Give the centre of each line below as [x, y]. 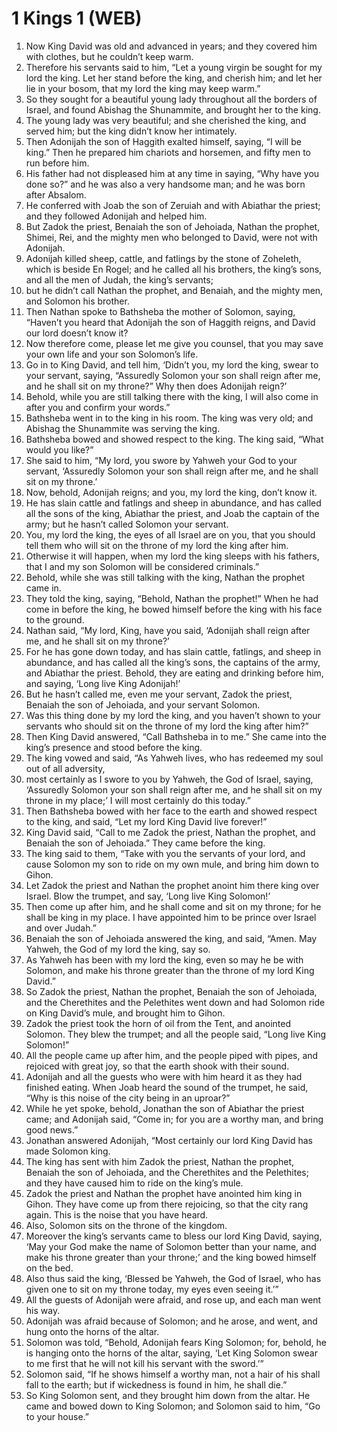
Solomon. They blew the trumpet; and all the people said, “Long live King [176, 1034]
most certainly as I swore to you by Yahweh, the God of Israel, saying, [169, 779]
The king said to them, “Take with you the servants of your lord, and [165, 853]
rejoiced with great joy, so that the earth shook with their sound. [157, 1066]
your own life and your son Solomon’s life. [112, 354]
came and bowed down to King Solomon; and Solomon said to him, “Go [173, 1406]
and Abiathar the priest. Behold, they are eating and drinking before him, [174, 673]
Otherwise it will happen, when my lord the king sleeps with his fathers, [172, 556]
